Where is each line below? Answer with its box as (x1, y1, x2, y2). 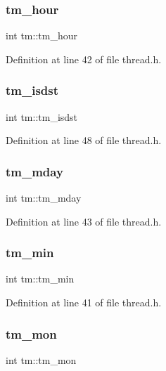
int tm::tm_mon (6, 352, 77, 367)
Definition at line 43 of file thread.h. (6, 214, 162, 228)
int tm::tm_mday (6, 190, 82, 205)
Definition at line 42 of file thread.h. (6, 51, 162, 66)
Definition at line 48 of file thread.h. (6, 133, 162, 148)
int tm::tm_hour (6, 28, 77, 43)
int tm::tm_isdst (6, 109, 78, 124)
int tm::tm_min (6, 271, 75, 286)
